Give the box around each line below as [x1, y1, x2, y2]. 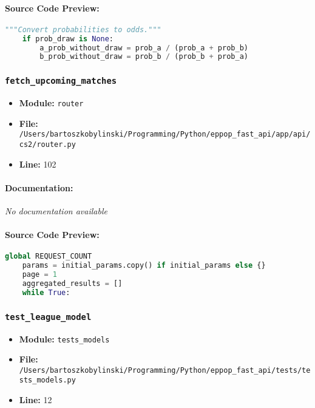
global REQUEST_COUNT [5, 252, 92, 261]
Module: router [19, 97, 84, 109]
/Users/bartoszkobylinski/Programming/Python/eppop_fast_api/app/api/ [19, 130, 311, 139]
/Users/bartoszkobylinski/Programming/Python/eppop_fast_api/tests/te [19, 365, 311, 375]
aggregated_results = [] [22, 279, 123, 288]
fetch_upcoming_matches [5, 76, 117, 86]
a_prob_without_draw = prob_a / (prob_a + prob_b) [39, 43, 248, 52]
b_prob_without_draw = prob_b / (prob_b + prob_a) [39, 52, 248, 61]
